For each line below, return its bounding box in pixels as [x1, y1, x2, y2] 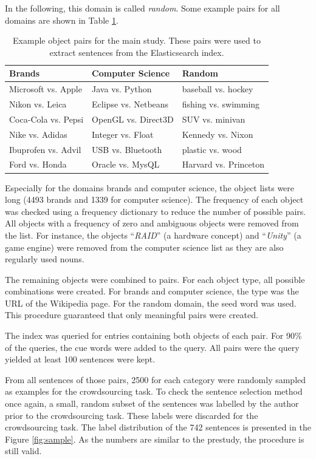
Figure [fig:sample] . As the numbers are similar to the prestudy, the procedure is [5, 432, 304, 445]
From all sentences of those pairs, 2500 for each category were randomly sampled [5, 373, 306, 386]
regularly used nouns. [5, 253, 84, 265]
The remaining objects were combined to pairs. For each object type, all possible [5, 273, 305, 285]
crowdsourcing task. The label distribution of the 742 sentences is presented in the [5, 421, 311, 433]
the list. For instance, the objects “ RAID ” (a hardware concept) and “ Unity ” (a [5, 228, 301, 241]
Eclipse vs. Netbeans [92, 98, 169, 110]
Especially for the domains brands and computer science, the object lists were [5, 181, 295, 194]
